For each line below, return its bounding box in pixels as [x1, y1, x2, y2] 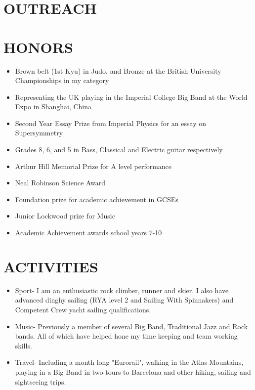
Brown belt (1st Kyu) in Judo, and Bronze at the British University [15, 65, 221, 76]
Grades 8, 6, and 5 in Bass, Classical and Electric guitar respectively [15, 144, 223, 155]
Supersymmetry [15, 128, 63, 138]
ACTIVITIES [3, 256, 98, 276]
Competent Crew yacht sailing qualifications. [15, 304, 151, 314]
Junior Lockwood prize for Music [15, 211, 115, 221]
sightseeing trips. [15, 376, 66, 387]
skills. [15, 340, 32, 350]
